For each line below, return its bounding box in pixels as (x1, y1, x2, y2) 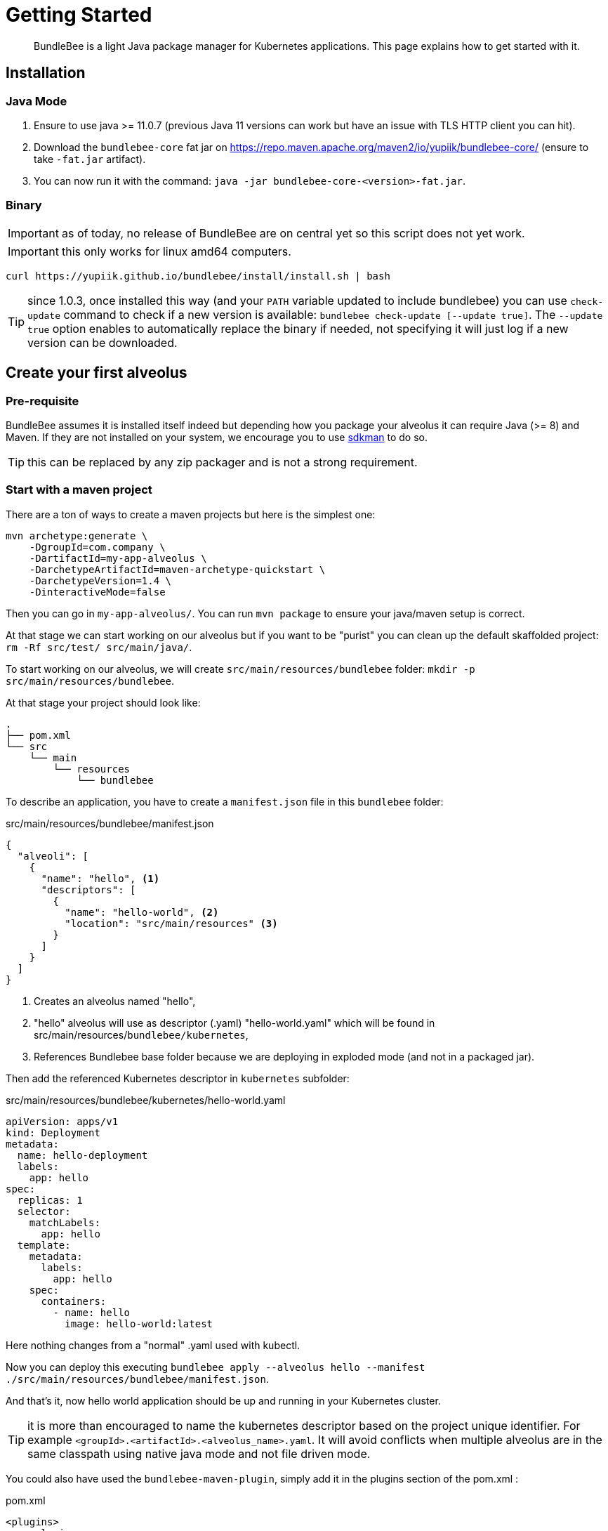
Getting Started (6, 3, 152, 27)
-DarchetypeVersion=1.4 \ (29, 574, 172, 586)
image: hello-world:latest (65, 1318, 213, 1329)
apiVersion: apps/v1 (6, 1115, 119, 1127)
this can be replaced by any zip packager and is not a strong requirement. (27, 454, 418, 469)
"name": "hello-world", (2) (65, 906, 219, 918)
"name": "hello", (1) (41, 872, 160, 884)
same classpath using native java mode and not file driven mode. (27, 1446, 371, 1461)
